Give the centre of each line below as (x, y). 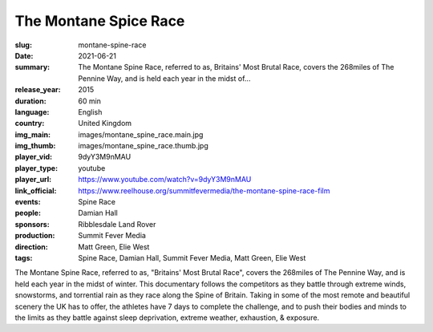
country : (30, 123)
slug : (23, 45)
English (90, 111)
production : (35, 236)
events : (28, 202)
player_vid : (33, 157)
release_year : (38, 90)
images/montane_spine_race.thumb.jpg (143, 146)
